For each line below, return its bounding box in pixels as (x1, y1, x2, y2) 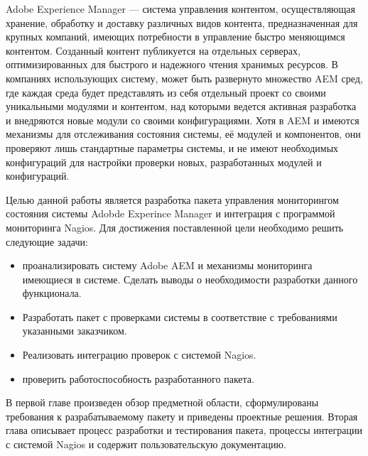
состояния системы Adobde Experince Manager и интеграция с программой (6, 206, 335, 221)
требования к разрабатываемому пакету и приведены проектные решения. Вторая (6, 408, 358, 423)
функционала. (22, 286, 82, 300)
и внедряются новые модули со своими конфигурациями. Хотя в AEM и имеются (6, 112, 359, 127)
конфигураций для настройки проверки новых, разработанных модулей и (6, 154, 322, 169)
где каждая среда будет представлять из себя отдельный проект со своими (6, 85, 326, 99)
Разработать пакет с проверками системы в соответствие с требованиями (22, 309, 337, 324)
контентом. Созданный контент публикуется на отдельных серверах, (6, 43, 301, 58)
